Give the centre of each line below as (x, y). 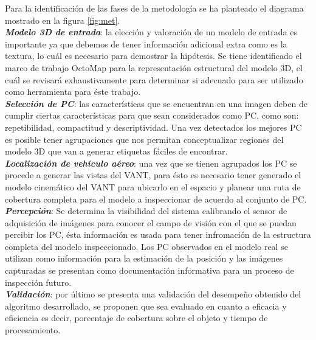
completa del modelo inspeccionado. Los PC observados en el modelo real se (146, 246)
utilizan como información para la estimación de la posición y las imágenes (144, 258)
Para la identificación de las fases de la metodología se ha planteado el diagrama (154, 8)
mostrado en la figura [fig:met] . (63, 20)
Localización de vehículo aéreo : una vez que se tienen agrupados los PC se (151, 163)
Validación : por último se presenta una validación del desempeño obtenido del (153, 294)
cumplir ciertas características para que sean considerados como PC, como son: (152, 115)
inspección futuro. (38, 282)
